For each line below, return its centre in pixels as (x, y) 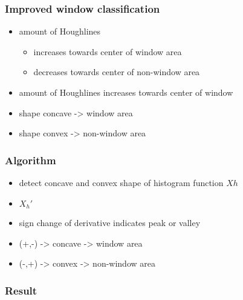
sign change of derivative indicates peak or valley (110, 223)
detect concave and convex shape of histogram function (121, 182)
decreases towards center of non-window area (117, 72)
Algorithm (31, 160)
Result (21, 290)
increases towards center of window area (108, 51)
